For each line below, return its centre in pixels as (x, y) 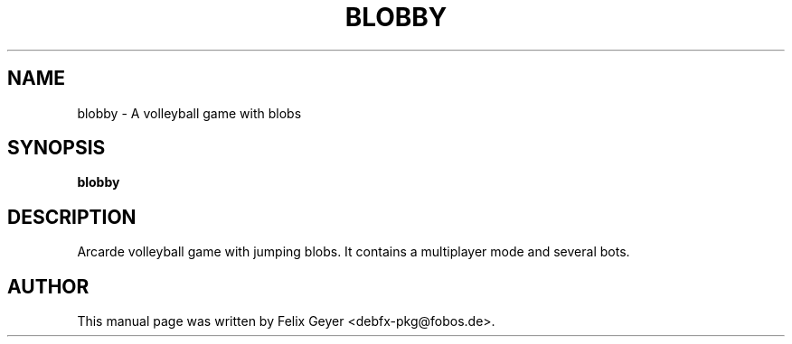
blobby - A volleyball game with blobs (189, 113)
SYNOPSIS (57, 148)
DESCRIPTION (72, 217)
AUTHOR (48, 286)
